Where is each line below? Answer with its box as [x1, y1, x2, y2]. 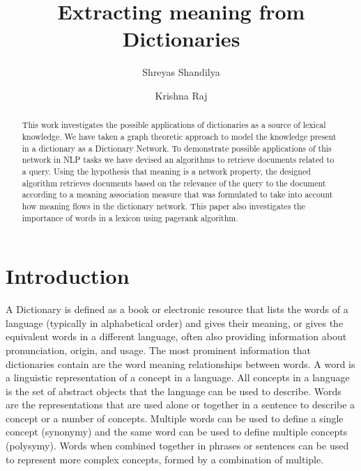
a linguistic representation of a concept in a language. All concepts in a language [6, 370, 350, 385]
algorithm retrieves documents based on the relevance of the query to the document [22, 177, 326, 189]
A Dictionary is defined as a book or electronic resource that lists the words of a [6, 302, 348, 317]
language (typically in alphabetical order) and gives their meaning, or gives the [6, 315, 344, 330]
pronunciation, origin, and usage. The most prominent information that [6, 342, 311, 357]
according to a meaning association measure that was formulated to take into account [22, 189, 333, 200]
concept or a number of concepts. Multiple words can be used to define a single [6, 410, 344, 425]
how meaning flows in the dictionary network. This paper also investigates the [22, 200, 305, 211]
